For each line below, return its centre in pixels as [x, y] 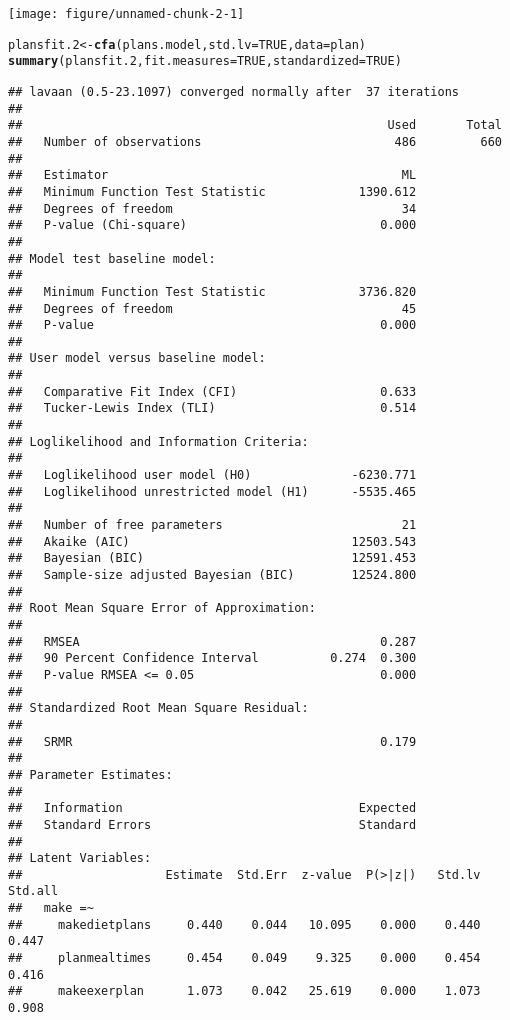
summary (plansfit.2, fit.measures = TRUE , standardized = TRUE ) [205, 61]
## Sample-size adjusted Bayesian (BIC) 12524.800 [212, 575]
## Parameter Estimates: [90, 774]
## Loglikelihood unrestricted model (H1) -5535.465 [212, 491]
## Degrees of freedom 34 [212, 208]
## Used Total [255, 125]
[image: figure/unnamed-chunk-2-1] [126, 14]
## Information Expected [212, 808]
